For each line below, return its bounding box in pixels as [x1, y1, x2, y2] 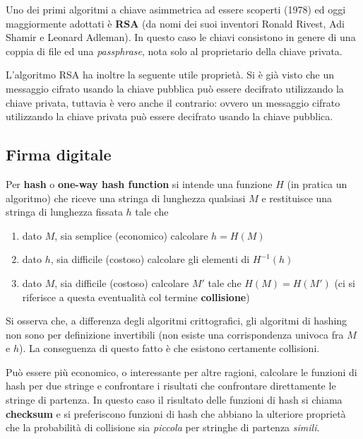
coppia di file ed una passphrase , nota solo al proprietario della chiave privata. [6, 43, 343, 58]
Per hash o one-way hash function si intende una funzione [6, 176, 273, 191]
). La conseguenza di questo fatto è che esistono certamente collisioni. [18, 341, 320, 356]
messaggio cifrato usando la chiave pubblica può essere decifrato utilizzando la [6, 81, 344, 95]
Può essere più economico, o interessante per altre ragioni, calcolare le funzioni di [6, 364, 357, 379]
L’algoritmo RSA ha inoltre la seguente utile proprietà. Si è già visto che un [6, 67, 335, 82]
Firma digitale [6, 144, 112, 165]
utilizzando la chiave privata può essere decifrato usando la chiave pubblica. [6, 109, 333, 124]
